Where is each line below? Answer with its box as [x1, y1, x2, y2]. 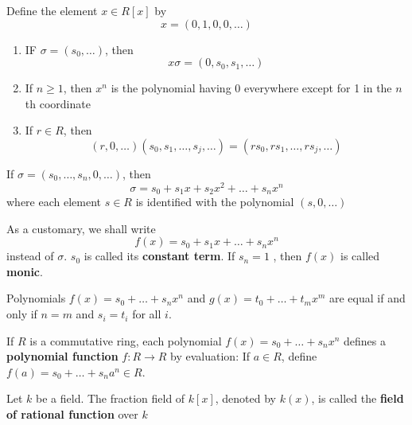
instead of [6, 248, 54, 264]
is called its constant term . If [84, 248, 235, 264]
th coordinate [25, 95, 91, 111]
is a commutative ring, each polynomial [29, 332, 222, 349]
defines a [344, 332, 386, 349]
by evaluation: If [170, 348, 251, 365]
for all [132, 306, 161, 322]
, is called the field [311, 390, 404, 407]
